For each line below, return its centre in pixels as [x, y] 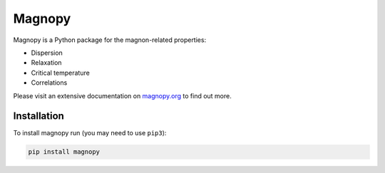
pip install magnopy [64, 152]
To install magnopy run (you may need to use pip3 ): [90, 133]
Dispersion [47, 53]
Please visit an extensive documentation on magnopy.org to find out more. [122, 95]
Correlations [49, 83]
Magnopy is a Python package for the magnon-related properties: [110, 40]
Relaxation [46, 63]
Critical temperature [61, 73]
